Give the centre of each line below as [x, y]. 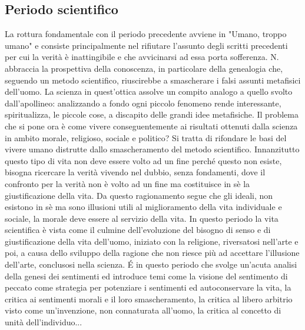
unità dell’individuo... [44, 322]
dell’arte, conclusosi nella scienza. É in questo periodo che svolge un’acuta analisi [151, 264]
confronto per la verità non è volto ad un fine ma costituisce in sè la [127, 183]
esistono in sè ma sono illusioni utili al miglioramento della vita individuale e [143, 207]
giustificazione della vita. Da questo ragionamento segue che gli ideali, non [139, 195]
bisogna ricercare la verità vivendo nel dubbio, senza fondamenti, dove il [135, 172]
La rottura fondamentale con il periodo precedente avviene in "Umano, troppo [146, 34]
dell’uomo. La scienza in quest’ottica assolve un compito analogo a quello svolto [149, 91]
